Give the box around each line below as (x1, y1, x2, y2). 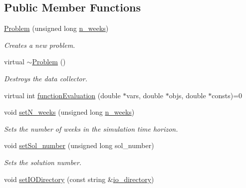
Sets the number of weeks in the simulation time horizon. (4, 123, 178, 134)
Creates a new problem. (4, 39, 75, 50)
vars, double (126, 90, 163, 100)
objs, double (169, 90, 206, 100)
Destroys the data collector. (4, 73, 87, 83)
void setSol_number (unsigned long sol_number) (4, 140, 154, 151)
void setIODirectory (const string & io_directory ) (4, 174, 154, 184)
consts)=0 (212, 90, 243, 100)
